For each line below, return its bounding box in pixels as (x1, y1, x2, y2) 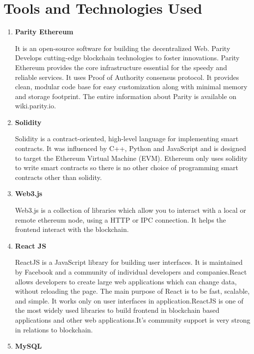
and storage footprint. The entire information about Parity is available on (15, 91, 237, 101)
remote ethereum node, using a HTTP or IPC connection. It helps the (15, 214, 226, 225)
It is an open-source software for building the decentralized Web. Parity (15, 43, 230, 53)
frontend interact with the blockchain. (15, 224, 129, 234)
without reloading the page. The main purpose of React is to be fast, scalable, (15, 286, 250, 296)
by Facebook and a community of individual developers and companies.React (15, 267, 247, 277)
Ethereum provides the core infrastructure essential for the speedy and (15, 62, 227, 72)
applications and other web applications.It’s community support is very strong (15, 314, 251, 325)
